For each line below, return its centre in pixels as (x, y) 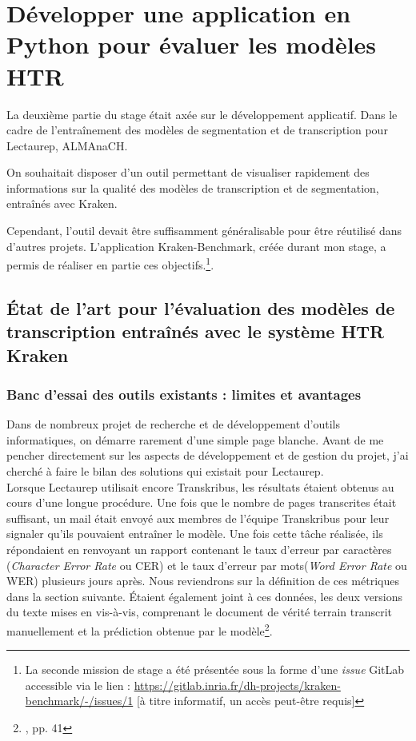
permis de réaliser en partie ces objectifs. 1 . (110, 263)
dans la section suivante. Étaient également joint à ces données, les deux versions (205, 596)
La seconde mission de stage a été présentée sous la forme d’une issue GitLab (215, 669)
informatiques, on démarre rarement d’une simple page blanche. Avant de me (195, 439)
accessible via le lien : (78, 685)
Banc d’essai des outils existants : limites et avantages (184, 394)
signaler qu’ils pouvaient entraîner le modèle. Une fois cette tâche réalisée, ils (195, 534)
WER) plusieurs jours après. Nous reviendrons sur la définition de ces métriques (203, 581)
